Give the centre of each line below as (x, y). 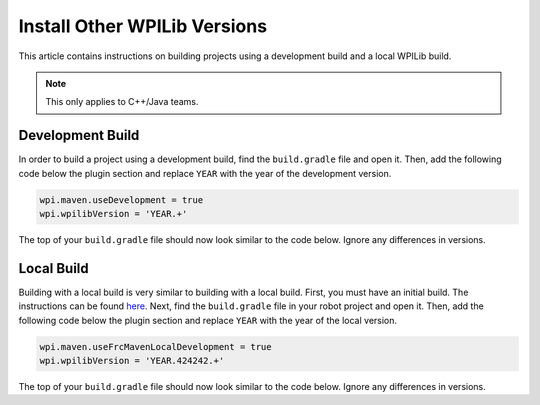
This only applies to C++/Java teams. (122, 102)
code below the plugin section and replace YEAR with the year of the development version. (205, 173)
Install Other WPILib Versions (143, 26)
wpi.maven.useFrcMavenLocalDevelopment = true (155, 346)
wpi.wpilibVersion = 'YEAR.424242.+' (132, 361)
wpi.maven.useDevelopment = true (121, 199)
